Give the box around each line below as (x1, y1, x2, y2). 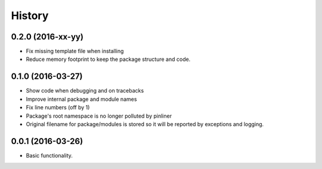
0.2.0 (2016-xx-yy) (11, 32, 83, 42)
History (11, 9, 49, 22)
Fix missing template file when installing (26, 48, 124, 55)
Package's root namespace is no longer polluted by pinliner (26, 112, 172, 119)
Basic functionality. (26, 152, 73, 159)
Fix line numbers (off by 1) (26, 104, 90, 111)
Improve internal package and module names (26, 96, 137, 103)
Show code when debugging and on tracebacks (26, 87, 144, 94)
